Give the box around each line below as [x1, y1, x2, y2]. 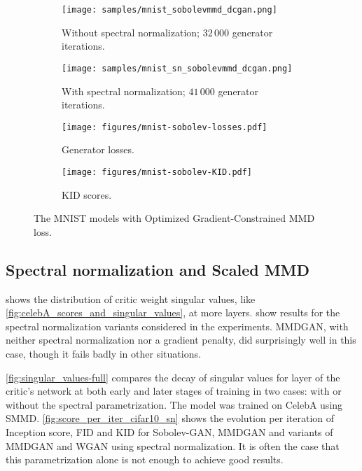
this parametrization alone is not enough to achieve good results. [6, 452, 284, 467]
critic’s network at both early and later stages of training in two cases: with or [6, 384, 342, 398]
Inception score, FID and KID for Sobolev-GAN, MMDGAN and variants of [6, 424, 333, 439]
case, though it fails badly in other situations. [6, 346, 201, 360]
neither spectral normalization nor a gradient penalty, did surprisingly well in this [6, 332, 356, 347]
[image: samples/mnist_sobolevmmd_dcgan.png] [62, 5, 277, 15]
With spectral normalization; [62, 83, 186, 98]
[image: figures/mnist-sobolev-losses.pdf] [62, 122, 267, 132]
